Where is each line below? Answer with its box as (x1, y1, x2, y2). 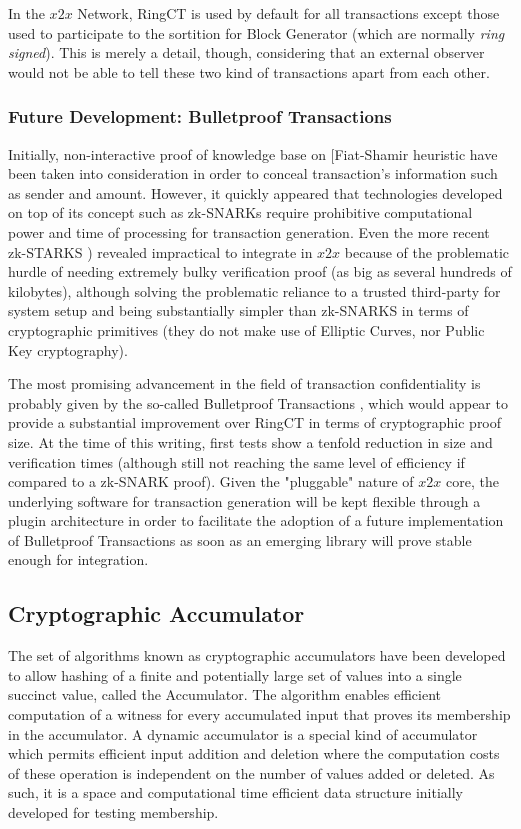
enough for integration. (8, 549, 149, 570)
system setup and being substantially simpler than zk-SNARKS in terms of (8, 300, 469, 321)
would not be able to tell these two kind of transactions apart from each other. (8, 61, 490, 82)
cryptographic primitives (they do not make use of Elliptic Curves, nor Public (8, 319, 485, 340)
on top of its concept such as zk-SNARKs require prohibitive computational (8, 202, 473, 223)
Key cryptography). (8, 339, 128, 360)
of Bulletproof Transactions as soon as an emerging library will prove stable (8, 529, 472, 550)
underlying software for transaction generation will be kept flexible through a (8, 490, 481, 511)
